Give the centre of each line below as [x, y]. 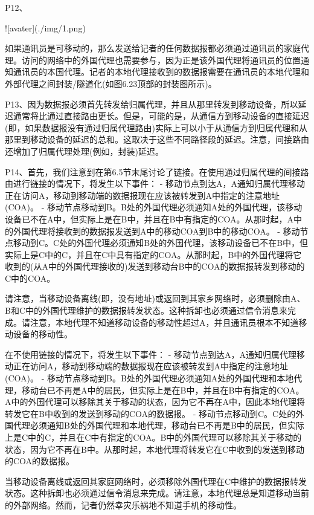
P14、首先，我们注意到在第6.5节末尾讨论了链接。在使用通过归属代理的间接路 [157, 171]
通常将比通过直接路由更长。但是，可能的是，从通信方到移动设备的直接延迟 [161, 116]
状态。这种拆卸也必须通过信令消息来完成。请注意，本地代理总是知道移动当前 [157, 493]
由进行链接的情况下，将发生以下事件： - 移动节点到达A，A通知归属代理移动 [155, 183]
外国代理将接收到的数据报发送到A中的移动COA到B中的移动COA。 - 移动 [156, 231]
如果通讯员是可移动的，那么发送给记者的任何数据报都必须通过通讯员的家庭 [153, 48]
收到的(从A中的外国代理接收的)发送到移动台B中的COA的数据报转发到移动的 [155, 266]
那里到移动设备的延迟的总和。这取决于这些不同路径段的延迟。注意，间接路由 [157, 139]
